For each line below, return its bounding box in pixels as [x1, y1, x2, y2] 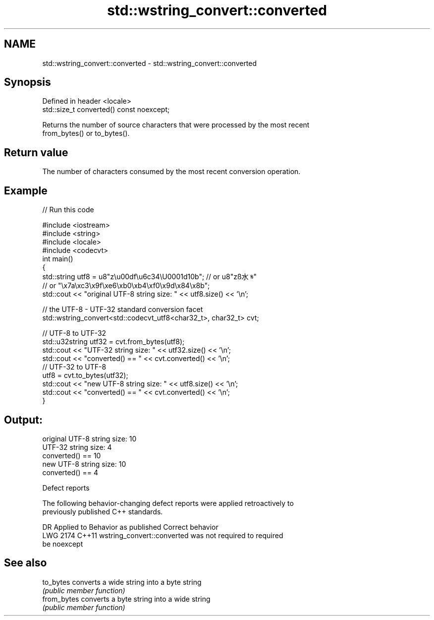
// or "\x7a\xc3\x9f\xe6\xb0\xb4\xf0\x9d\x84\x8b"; [42, 281, 210, 290]
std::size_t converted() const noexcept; [42, 105, 170, 114]
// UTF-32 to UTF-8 [42, 363, 107, 372]
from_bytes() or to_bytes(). [42, 129, 130, 138]
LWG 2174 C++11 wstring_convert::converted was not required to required [42, 531, 283, 540]
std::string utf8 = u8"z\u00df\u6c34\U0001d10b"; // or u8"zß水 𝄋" [42, 272, 257, 281]
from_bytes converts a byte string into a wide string [42, 594, 211, 603]
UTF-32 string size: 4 [42, 442, 112, 451]
